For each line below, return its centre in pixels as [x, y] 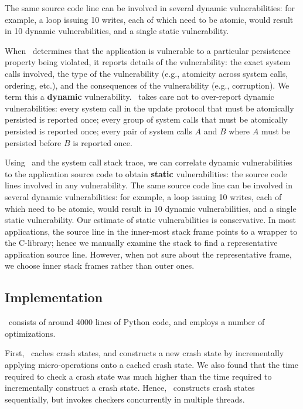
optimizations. [30, 333]
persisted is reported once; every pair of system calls [98, 131]
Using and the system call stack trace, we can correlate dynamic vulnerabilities [149, 162]
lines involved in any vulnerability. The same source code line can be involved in [149, 185]
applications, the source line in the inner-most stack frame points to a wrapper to [151, 231]
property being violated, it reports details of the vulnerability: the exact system [148, 62]
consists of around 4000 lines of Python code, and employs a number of [137, 322]
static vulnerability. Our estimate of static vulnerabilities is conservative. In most [150, 220]
